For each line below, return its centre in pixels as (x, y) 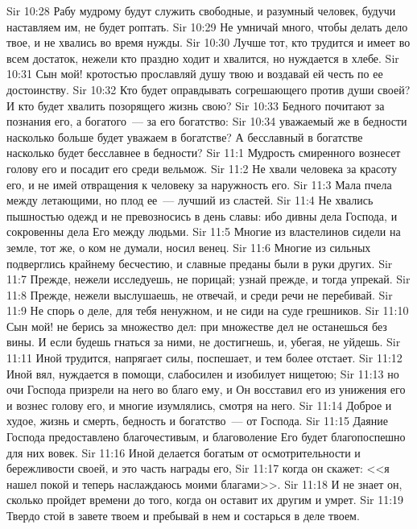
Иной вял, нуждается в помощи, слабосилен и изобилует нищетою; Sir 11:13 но (203, 373)
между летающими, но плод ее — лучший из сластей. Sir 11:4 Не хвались (190, 200)
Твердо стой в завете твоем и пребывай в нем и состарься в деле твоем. (183, 515)
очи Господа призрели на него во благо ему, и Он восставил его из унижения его (206, 389)
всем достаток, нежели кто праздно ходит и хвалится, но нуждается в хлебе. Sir (203, 58)
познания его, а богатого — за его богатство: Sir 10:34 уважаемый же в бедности (207, 121)
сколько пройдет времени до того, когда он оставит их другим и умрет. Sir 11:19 (205, 500)
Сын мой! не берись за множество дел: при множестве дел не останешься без (197, 326)
